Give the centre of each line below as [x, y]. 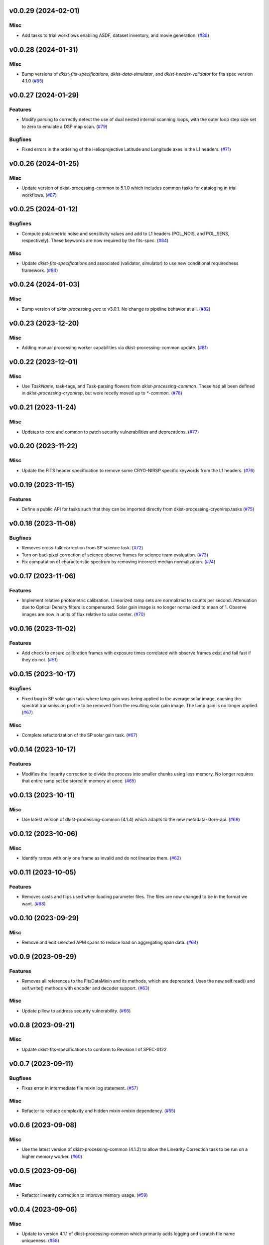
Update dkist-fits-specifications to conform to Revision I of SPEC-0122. [95, 1049]
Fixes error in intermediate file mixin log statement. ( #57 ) [80, 1088]
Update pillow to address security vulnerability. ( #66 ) [76, 1010]
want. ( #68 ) [34, 903]
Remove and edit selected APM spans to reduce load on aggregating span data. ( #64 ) [110, 942]
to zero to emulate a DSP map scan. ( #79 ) [65, 126]
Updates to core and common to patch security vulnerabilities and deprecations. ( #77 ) [110, 432]
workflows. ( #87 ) [39, 195]
